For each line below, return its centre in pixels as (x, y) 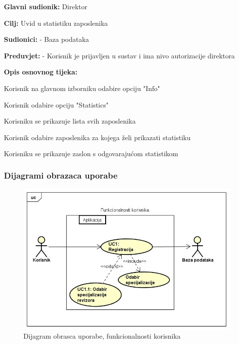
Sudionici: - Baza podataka (46, 39)
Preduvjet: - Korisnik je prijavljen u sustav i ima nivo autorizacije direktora (119, 55)
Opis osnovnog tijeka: (41, 72)
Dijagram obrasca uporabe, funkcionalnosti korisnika (102, 336)
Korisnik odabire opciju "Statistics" (56, 104)
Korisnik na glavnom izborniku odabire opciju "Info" (82, 88)
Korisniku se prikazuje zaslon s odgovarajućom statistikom (91, 154)
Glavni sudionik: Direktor (46, 6)
